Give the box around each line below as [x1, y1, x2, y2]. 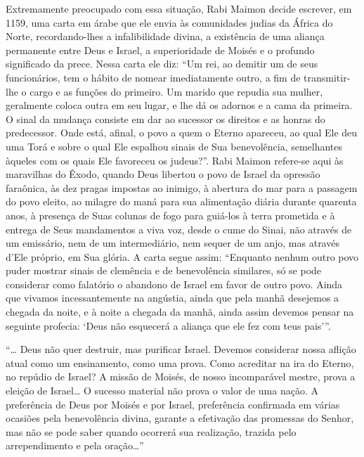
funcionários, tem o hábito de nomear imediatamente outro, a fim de [6, 70, 301, 84]
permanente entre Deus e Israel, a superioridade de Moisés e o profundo [6, 42, 315, 57]
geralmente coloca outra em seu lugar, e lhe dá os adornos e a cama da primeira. [6, 98, 353, 112]
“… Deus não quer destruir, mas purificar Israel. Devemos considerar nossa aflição [6, 342, 356, 356]
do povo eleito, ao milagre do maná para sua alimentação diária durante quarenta [6, 194, 357, 209]
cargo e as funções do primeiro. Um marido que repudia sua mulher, [30, 84, 323, 98]
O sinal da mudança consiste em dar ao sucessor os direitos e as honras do [6, 111, 325, 126]
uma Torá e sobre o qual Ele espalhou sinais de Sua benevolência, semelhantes [6, 139, 343, 153]
